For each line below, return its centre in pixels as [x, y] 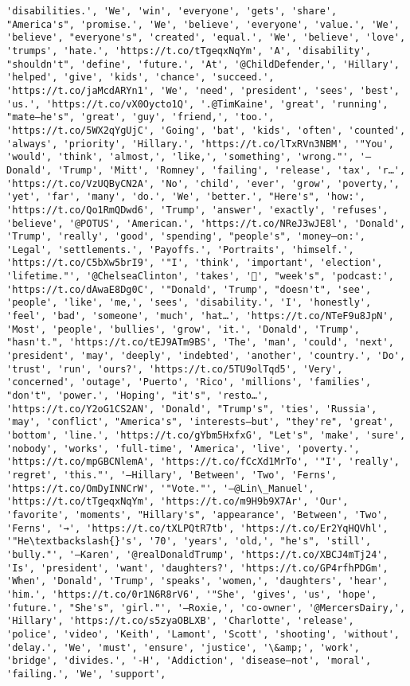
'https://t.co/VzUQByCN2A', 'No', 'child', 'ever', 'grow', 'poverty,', [203, 183]
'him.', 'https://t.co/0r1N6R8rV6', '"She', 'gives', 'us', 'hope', [192, 594]
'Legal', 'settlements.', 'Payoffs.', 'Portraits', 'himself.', [180, 249]
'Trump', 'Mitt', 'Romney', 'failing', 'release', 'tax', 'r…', [232, 170]
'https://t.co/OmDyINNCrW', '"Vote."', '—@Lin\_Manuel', [160, 488]
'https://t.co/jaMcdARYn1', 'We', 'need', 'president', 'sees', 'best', [203, 90]
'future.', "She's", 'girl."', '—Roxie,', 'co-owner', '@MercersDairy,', [206, 608]
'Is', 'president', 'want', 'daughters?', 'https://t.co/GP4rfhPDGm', [197, 568]
